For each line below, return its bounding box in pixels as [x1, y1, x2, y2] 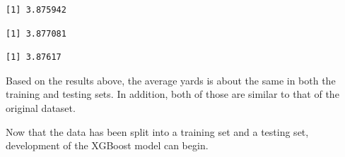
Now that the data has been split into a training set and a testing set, [6, 124, 309, 139]
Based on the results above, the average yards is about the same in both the [6, 73, 336, 87]
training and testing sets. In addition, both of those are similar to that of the [6, 87, 339, 101]
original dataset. [6, 100, 76, 115]
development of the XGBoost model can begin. [6, 138, 209, 153]
